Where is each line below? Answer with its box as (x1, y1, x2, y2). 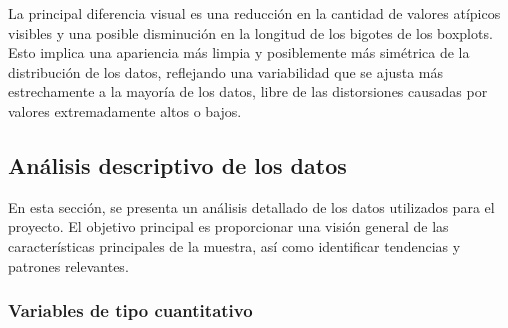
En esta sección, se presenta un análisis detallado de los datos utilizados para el (8, 196, 495, 217)
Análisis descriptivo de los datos (8, 149, 347, 180)
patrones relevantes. (8, 255, 129, 276)
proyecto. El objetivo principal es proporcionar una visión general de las (8, 216, 449, 237)
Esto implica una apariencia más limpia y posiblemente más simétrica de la (8, 42, 470, 63)
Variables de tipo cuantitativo (8, 298, 253, 323)
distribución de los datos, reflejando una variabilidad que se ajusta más (8, 61, 444, 82)
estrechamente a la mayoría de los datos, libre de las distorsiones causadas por (8, 81, 488, 102)
